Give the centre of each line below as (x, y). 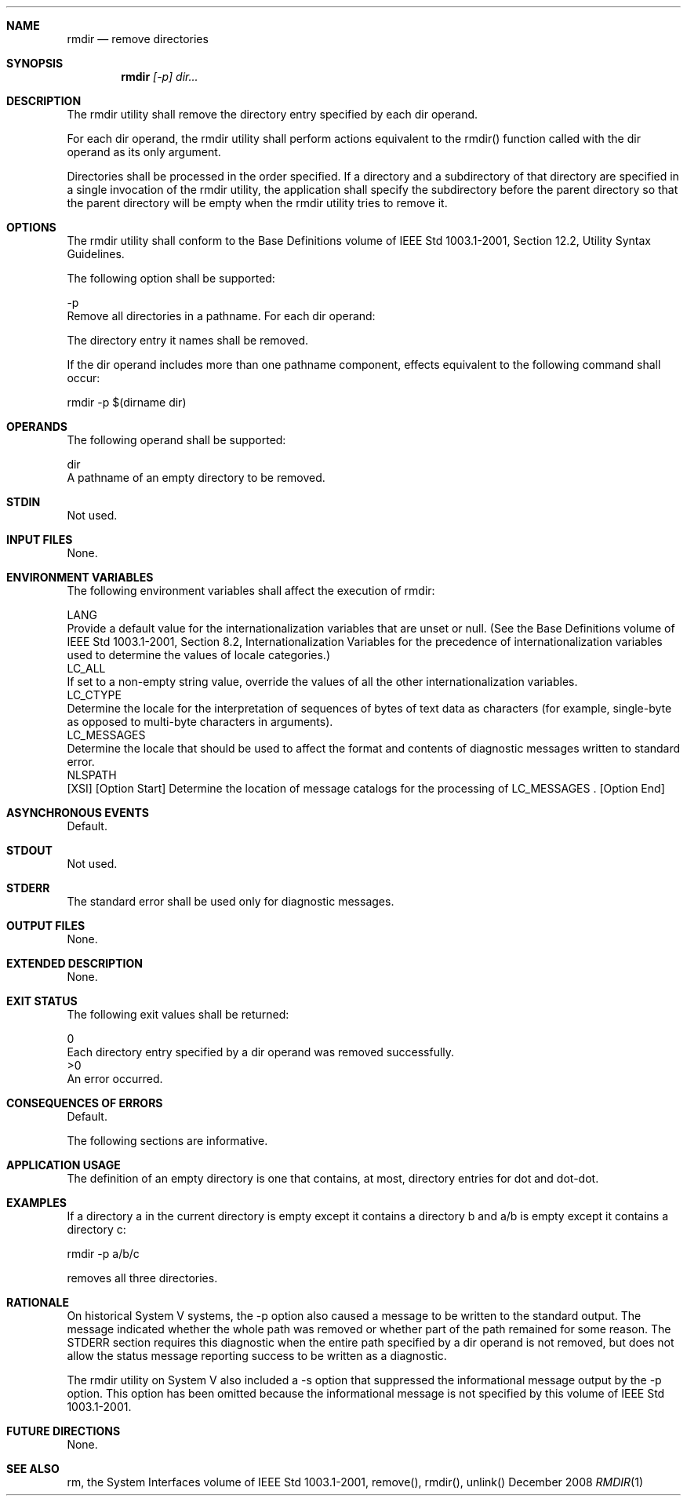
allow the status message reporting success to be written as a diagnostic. (257, 1356)
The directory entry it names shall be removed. (188, 340)
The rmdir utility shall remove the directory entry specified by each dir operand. (273, 114)
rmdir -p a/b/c (103, 1254)
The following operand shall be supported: (176, 440)
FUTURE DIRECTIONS (64, 1431)
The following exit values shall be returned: (178, 1014)
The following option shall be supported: (171, 278)
